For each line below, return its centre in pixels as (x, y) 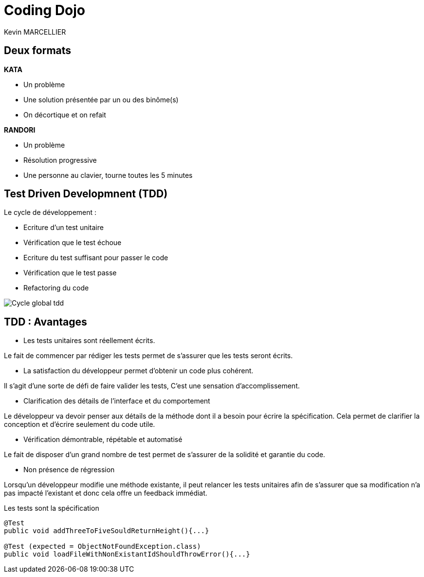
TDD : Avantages (46, 322)
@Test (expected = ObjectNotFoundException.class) (102, 547)
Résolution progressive (60, 160)
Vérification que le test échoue (73, 243)
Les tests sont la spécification (52, 508)
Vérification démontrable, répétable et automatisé (103, 440)
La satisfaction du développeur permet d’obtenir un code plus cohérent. (138, 371)
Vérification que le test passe (70, 273)
